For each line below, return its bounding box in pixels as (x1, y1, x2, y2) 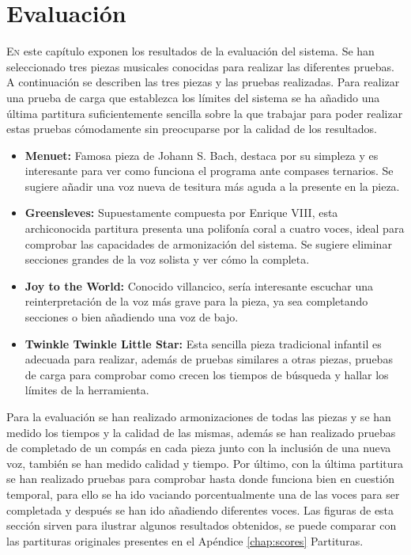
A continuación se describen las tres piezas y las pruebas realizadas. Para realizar (6, 74, 400, 90)
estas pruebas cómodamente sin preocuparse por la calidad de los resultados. (6, 120, 378, 137)
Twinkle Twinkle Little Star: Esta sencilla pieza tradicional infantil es (25, 335, 382, 352)
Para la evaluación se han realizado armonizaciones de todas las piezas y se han (6, 409, 391, 424)
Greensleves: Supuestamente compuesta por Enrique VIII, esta (25, 204, 338, 221)
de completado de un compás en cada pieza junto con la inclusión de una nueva (6, 439, 391, 456)
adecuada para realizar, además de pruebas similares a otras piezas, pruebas (25, 351, 393, 367)
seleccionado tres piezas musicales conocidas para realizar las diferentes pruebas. (6, 58, 394, 74)
